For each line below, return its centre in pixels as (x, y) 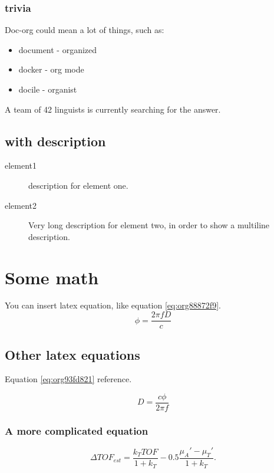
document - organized (58, 49)
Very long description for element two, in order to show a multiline (149, 225)
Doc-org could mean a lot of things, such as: (85, 30)
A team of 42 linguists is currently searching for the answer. (113, 109)
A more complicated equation (77, 430)
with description (55, 141)
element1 (21, 165)
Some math (52, 277)
